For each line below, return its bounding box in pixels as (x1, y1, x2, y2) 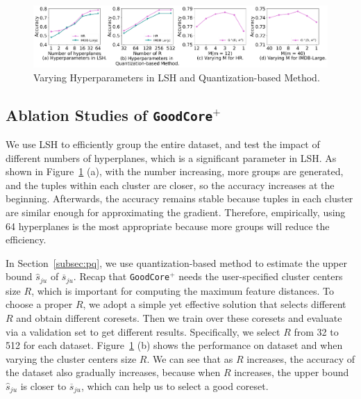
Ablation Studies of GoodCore (6, 104, 213, 125)
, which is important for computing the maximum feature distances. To (31, 283, 335, 298)
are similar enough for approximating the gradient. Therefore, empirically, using (6, 205, 346, 220)
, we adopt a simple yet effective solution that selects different (83, 297, 346, 311)
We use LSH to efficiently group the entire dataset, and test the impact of (6, 137, 320, 152)
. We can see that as (146, 351, 233, 366)
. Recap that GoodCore (73, 269, 170, 284)
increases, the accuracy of (246, 351, 355, 366)
